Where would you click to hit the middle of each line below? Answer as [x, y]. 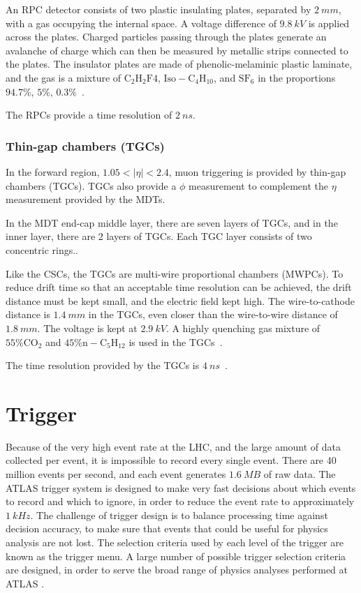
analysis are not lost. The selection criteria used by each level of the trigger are [175, 542]
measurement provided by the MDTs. [86, 199]
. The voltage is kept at [87, 328]
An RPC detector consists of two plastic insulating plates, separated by [159, 9]
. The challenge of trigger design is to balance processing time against [179, 515]
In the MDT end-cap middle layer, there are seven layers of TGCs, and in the [172, 222]
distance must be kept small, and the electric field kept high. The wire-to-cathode [180, 300]
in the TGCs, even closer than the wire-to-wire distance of [213, 314]
